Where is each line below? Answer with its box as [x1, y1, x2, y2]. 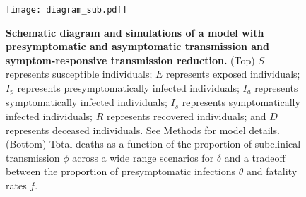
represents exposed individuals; [166, 66, 300, 81]
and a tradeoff [224, 150, 286, 165]
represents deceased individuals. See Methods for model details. [6, 122, 280, 137]
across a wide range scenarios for [72, 150, 214, 165]
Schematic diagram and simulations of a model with [6, 25, 264, 40]
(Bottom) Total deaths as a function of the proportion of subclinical [6, 136, 301, 151]
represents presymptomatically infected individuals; [17, 80, 240, 95]
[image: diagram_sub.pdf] [6, 5, 127, 15]
